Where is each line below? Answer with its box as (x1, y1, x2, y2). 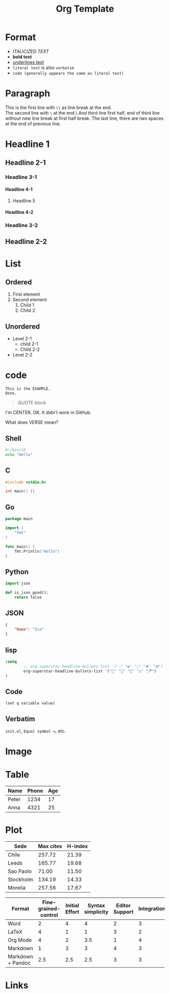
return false (14, 594, 42, 600)
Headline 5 (12, 197, 35, 203)
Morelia (8, 884, 26, 892)
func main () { (5, 544, 35, 549)
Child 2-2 (20, 346, 40, 352)
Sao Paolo (8, 868, 32, 875)
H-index (67, 843, 88, 850)
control (40, 911, 58, 918)
